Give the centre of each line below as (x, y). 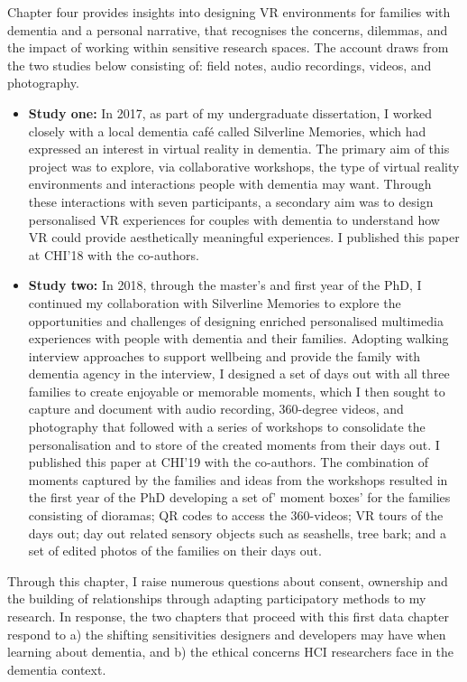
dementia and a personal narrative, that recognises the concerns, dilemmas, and (228, 29)
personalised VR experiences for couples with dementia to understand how (234, 219)
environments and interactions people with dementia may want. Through (230, 184)
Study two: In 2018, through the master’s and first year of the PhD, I (225, 285)
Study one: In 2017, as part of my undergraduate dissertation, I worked (230, 112)
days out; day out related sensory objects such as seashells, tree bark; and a (237, 533)
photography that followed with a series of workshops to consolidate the (227, 427)
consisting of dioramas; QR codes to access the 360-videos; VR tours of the (236, 515)
